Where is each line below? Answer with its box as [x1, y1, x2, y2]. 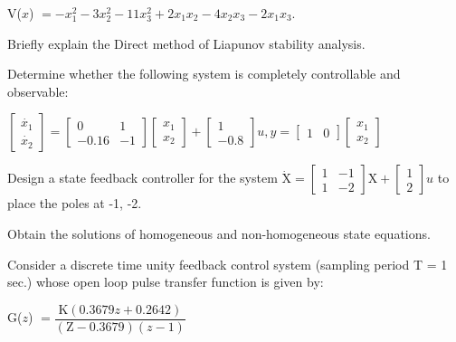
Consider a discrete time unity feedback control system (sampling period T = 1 [7, 254, 448, 273]
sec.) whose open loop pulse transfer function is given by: [7, 272, 324, 291]
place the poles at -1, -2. [7, 194, 142, 213]
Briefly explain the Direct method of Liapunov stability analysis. [7, 33, 366, 52]
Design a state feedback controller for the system [7, 168, 278, 187]
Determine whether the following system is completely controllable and [7, 64, 401, 83]
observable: [7, 81, 69, 100]
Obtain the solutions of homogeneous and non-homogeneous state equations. [7, 223, 431, 242]
